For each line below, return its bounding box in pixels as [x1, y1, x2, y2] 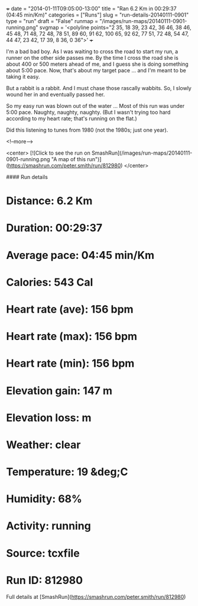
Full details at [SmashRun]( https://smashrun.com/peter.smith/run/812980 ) [6, 593, 186, 600]
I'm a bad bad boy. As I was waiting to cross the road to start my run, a [6, 48, 178, 55]
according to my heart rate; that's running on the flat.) [6, 115, 137, 122]
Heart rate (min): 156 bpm [6, 357, 135, 370]
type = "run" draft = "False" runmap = [6, 18, 99, 24]
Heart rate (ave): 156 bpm [6, 302, 134, 316]
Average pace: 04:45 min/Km [6, 248, 155, 262]
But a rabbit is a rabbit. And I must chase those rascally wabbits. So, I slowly [6, 85, 192, 91]
